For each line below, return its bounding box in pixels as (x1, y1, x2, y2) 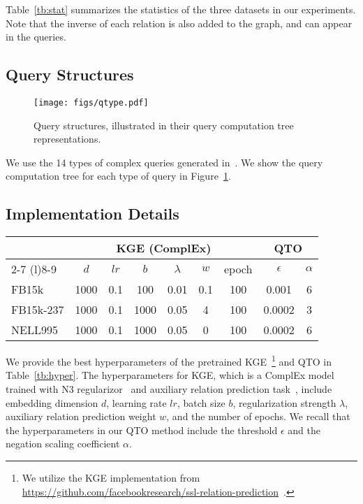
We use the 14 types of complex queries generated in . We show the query (6, 154, 323, 169)
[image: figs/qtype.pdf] (34, 97, 149, 108)
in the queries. (6, 29, 66, 44)
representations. (34, 131, 101, 146)
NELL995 (11, 322, 58, 338)
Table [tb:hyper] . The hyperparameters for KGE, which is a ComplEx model (6, 368, 334, 382)
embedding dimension (6, 395, 98, 410)
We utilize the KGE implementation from (22, 470, 200, 485)
